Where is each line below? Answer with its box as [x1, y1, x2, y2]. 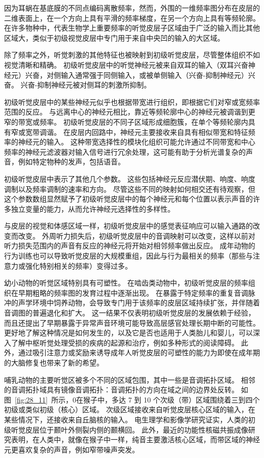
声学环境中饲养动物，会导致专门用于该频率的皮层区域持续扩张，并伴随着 [18, 297, 260, 308]
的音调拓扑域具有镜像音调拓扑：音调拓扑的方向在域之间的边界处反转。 [4, 384, 239, 395]
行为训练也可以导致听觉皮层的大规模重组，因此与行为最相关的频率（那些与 [4, 250, 253, 261]
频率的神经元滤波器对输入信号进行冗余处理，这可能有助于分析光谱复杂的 [4, 146, 246, 157]
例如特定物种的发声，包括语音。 [18, 156, 125, 167]
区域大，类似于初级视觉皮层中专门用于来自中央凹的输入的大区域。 [4, 32, 224, 43]
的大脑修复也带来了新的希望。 [4, 357, 104, 367]
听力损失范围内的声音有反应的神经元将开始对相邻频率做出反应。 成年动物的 [4, 240, 255, 251]
